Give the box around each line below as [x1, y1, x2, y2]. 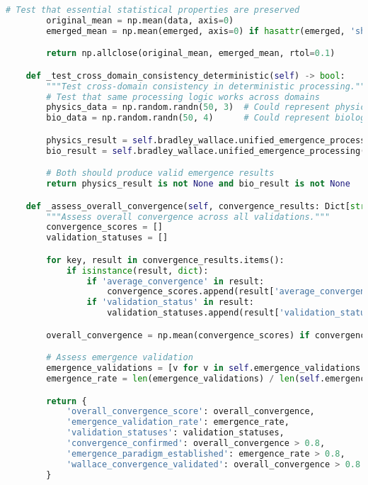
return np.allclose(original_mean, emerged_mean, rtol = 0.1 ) [46, 48, 335, 59]
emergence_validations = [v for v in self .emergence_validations [46, 363, 361, 374]
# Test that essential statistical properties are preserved [6, 5, 300, 15]
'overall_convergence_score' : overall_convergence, [66, 406, 315, 417]
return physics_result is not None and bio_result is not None [46, 179, 350, 189]
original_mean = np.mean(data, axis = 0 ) [46, 15, 234, 26]
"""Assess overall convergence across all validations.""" [46, 211, 330, 222]
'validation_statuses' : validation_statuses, [66, 428, 284, 438]
